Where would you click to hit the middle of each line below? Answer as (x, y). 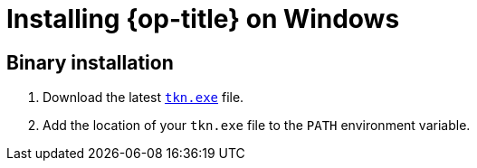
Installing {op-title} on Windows (203, 19)
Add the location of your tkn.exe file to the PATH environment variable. (257, 126)
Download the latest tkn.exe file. (143, 98)
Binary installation (90, 62)
